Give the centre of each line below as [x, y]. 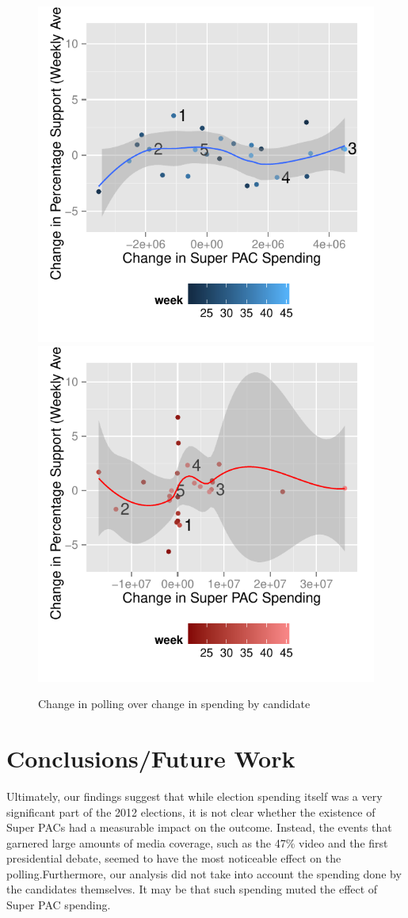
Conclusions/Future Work [151, 758]
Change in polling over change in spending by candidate [174, 704]
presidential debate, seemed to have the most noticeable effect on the [174, 858]
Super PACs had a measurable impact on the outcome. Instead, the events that [199, 827]
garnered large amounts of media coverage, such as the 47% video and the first [197, 842]
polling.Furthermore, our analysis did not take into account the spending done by [204, 873]
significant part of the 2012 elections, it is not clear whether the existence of [191, 811]
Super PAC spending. [59, 905]
